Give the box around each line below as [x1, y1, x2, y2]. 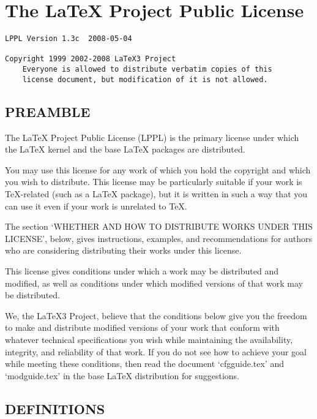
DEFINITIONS [5, 399, 105, 418]
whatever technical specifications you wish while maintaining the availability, [5, 333, 293, 345]
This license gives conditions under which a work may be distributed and [5, 264, 278, 277]
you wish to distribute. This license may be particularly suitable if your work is [5, 175, 302, 188]
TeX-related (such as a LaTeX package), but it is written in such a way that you [5, 187, 308, 200]
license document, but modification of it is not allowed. [22, 75, 268, 84]
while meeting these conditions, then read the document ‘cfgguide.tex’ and [5, 357, 284, 370]
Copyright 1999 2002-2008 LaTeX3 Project [5, 55, 176, 64]
